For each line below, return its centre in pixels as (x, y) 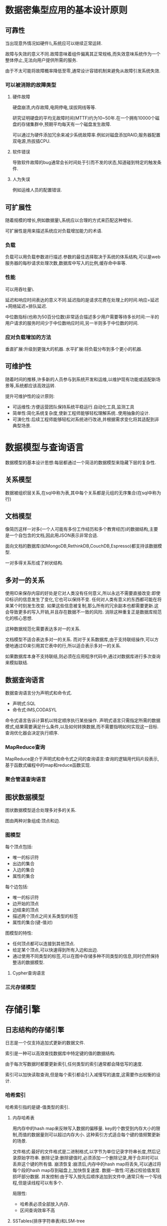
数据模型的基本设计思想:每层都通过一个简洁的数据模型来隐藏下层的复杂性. (81, 462)
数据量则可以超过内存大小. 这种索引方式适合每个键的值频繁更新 (96, 1134)
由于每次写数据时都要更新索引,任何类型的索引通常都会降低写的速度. (74, 1064)
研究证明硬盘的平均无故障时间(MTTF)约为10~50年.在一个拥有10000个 (84, 118)
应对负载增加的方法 (28, 337)
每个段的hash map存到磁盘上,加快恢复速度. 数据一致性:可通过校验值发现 (86, 1170)
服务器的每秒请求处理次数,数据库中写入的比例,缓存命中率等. (66, 263)
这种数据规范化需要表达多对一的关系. (43, 629)
